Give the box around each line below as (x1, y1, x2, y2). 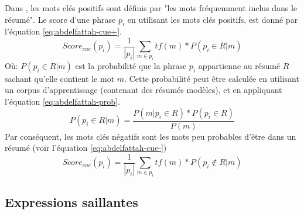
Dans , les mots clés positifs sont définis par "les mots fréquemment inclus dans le (5, 2, 298, 13)
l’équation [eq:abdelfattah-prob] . (5, 95, 120, 108)
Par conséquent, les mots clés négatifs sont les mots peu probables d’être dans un (5, 130, 296, 142)
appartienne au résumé (198, 59, 281, 71)
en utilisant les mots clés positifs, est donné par (127, 13, 298, 25)
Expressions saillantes (5, 193, 138, 211)
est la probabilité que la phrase (75, 59, 187, 71)
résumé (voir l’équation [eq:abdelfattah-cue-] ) (5, 141, 167, 154)
